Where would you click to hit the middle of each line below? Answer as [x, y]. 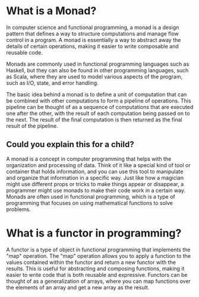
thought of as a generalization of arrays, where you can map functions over [99, 281]
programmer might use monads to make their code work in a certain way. [96, 190]
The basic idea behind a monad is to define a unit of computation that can [97, 94]
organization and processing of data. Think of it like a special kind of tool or [99, 165]
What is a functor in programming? [94, 233]
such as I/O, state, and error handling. [53, 83]
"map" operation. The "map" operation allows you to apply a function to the [99, 256]
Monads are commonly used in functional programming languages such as [98, 64]
